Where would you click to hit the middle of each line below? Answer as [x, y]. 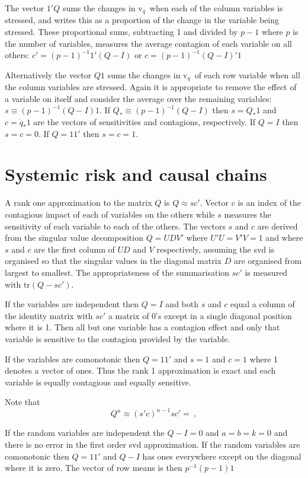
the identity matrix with [49, 315]
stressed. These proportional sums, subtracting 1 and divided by [121, 32]
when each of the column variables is [216, 8]
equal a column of [262, 304]
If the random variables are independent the [85, 433]
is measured [266, 272]
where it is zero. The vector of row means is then [94, 468]
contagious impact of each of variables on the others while [110, 214]
